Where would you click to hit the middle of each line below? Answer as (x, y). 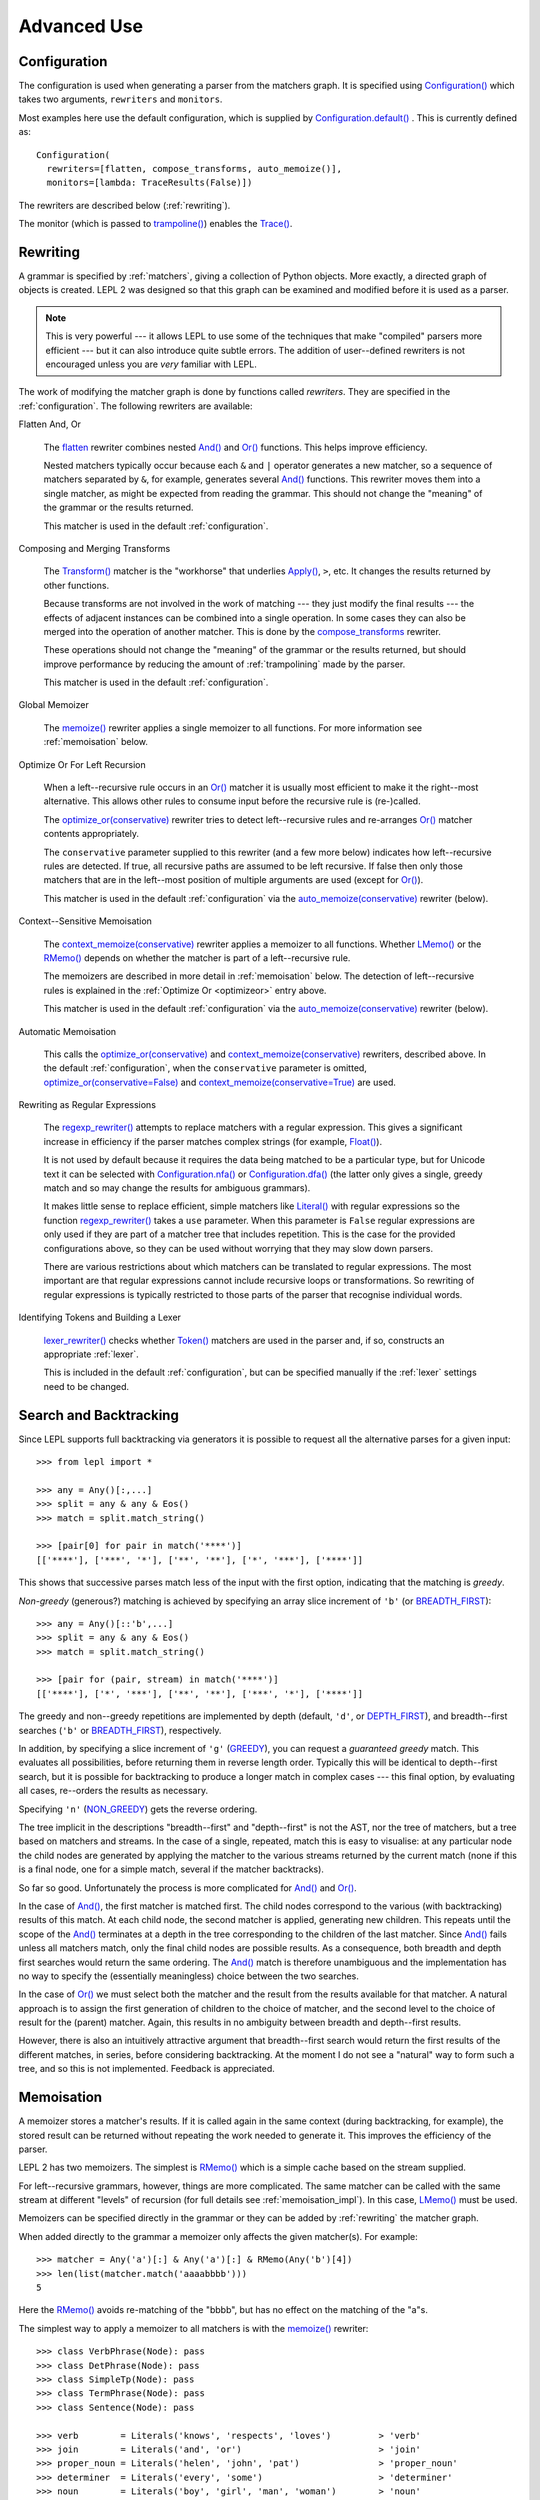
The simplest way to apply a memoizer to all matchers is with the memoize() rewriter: (193, 2328)
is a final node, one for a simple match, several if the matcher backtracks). (171, 1869)
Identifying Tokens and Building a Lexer (100, 1317)
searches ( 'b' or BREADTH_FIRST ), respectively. (120, 1730)
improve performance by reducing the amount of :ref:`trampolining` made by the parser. (224, 664)
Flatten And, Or (50, 424)
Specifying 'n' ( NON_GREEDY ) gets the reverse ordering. (138, 1809)
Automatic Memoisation (67, 1031)
